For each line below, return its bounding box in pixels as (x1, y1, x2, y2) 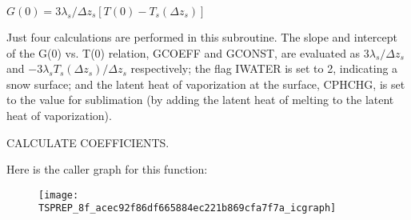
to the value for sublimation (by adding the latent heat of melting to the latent (6, 91, 394, 108)
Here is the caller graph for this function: (6, 161, 208, 178)
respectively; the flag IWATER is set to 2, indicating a (130, 60, 398, 77)
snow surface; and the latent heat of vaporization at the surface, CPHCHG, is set (6, 75, 405, 92)
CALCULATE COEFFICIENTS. (6, 134, 170, 150)
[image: (38, 189, 79, 201)
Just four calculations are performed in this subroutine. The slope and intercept (6, 29, 397, 45)
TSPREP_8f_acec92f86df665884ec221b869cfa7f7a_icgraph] (38, 202, 337, 214)
